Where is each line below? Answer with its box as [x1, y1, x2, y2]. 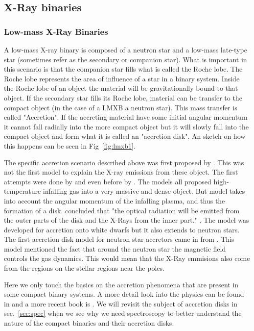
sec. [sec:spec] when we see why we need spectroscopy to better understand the [4, 308, 242, 318]
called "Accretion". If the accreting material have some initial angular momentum [4, 112, 248, 122]
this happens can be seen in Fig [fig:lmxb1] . [4, 140, 136, 151]
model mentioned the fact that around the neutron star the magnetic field [4, 243, 226, 254]
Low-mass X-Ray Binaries [4, 25, 108, 37]
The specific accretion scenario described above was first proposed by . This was [4, 157, 244, 167]
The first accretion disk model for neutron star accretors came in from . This [4, 234, 234, 244]
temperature [4, 186, 41, 196]
